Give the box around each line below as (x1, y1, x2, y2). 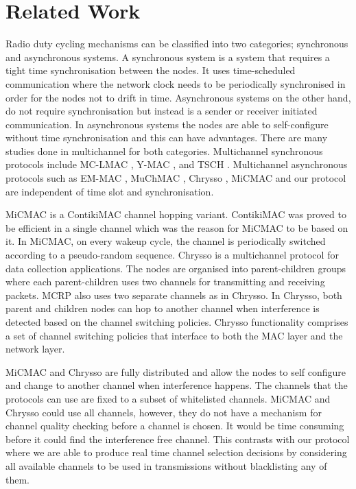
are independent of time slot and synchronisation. (5, 184, 214, 198)
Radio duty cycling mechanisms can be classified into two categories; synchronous (5, 36, 348, 51)
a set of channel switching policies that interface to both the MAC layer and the (5, 328, 343, 342)
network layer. (5, 342, 65, 356)
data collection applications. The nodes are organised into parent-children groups (5, 261, 346, 275)
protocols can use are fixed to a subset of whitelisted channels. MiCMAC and (5, 391, 331, 405)
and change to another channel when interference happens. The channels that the (5, 378, 348, 392)
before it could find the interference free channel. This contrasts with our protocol (5, 431, 350, 446)
